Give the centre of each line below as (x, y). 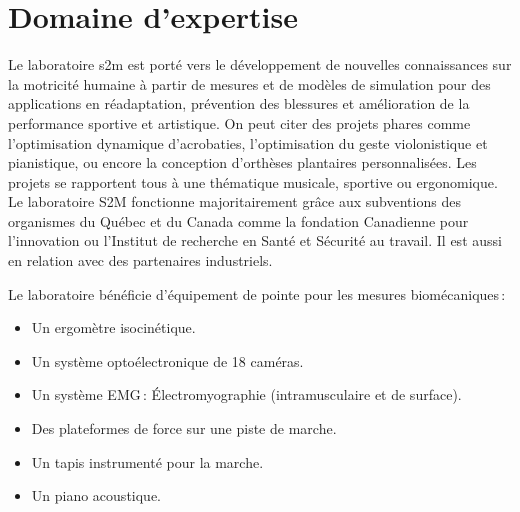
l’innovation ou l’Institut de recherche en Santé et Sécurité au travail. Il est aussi (255, 240)
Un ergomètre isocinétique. (113, 327)
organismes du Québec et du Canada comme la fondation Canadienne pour (238, 220)
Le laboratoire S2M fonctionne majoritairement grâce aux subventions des (234, 201)
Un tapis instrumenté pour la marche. (147, 461)
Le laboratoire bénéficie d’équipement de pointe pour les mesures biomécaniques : (257, 293)
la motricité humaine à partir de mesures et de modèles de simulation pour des (249, 83)
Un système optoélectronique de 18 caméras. (167, 360)
